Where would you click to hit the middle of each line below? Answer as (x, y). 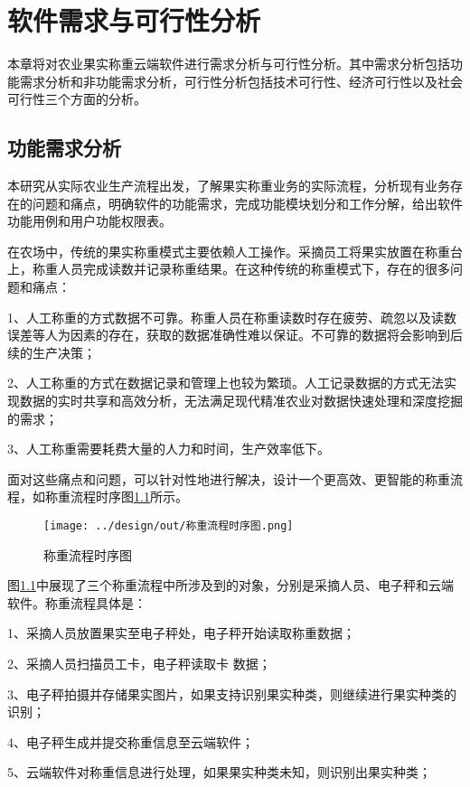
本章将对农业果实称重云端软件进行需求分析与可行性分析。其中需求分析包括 (229, 64)
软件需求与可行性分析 (134, 20)
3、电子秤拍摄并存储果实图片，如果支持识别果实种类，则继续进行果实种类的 (232, 693)
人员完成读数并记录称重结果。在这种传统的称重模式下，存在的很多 (254, 269)
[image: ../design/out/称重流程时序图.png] (169, 526)
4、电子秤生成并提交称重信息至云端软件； (131, 741)
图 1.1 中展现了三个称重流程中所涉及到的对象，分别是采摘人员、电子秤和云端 (230, 585)
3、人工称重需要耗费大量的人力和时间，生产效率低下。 (169, 449)
